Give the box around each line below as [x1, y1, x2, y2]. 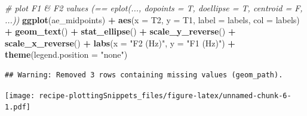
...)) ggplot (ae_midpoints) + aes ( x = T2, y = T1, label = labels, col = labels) [5, 13, 300, 26]
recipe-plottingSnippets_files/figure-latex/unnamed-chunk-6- [39, 91, 291, 100]
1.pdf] [5, 103, 30, 112]
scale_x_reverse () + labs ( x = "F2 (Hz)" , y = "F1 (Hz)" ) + [5, 36, 235, 49]
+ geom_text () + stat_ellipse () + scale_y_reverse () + [5, 25, 236, 37]
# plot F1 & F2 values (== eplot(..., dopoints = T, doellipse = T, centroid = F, [5, 2, 303, 14]
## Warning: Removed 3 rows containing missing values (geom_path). [5, 70, 283, 79]
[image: [5, 91, 35, 100]
